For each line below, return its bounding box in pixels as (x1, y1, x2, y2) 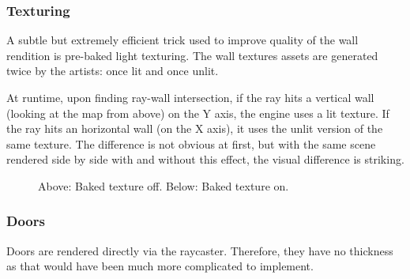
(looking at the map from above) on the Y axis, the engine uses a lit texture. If (6, 104, 389, 121)
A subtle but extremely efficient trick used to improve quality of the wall (6, 32, 359, 48)
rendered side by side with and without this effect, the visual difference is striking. (6, 151, 404, 168)
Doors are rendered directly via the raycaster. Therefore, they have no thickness (6, 242, 393, 258)
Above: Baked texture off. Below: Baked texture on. (38, 177, 289, 194)
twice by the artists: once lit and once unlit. (6, 62, 219, 79)
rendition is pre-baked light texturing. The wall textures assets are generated (6, 47, 378, 63)
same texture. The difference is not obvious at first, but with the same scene (6, 135, 376, 152)
